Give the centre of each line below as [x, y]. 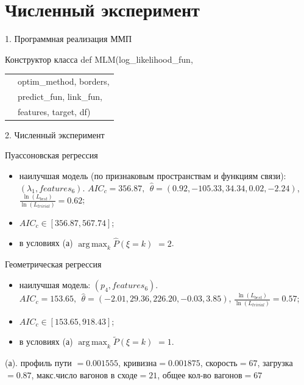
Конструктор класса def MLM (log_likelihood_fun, [99, 59]
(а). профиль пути [38, 363]
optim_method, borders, [64, 81]
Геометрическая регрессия [53, 264]
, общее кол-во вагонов [200, 374]
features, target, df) [54, 111]
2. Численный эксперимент [55, 134]
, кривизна [138, 363]
